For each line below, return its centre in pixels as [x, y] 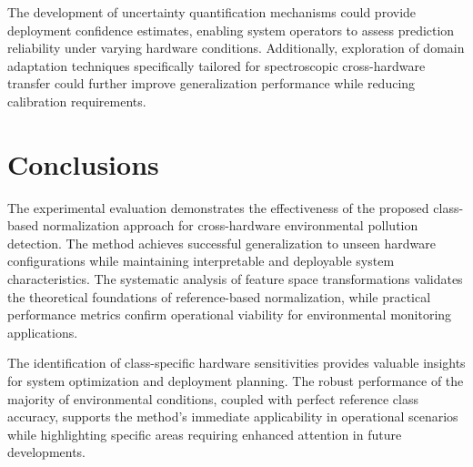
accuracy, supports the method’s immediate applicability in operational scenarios [233, 416]
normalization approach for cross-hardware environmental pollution [230, 225]
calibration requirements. [77, 101]
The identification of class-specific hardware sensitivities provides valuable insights [236, 363]
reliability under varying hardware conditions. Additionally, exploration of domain [236, 48]
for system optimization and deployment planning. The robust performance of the [236, 381]
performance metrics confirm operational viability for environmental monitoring [230, 315]
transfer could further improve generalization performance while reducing [211, 83]
